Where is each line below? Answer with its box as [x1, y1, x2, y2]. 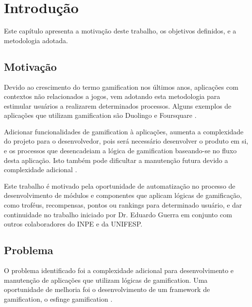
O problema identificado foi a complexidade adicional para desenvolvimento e [4, 265, 234, 275]
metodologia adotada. [4, 35, 68, 45]
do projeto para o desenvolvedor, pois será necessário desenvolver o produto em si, [4, 136, 249, 146]
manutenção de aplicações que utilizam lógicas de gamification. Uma [4, 275, 208, 285]
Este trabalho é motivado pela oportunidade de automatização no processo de [4, 180, 235, 191]
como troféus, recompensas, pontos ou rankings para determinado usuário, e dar [4, 200, 242, 210]
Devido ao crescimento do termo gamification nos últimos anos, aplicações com [4, 81, 238, 92]
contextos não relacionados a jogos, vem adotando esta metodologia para [4, 91, 220, 101]
